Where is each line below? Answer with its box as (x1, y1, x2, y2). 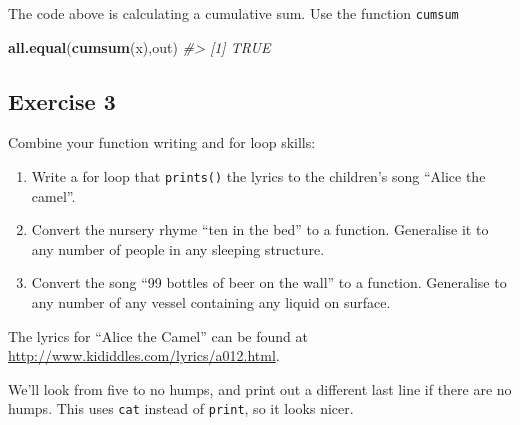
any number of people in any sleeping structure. (31, 238, 325, 259)
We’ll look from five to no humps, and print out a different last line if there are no (8, 378, 512, 399)
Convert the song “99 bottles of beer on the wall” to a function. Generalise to (31, 272, 507, 293)
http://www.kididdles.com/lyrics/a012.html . (8, 345, 280, 366)
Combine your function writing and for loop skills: (8, 132, 316, 153)
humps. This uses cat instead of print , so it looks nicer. (8, 398, 354, 419)
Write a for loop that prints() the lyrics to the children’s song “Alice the (31, 166, 486, 187)
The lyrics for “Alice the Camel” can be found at (8, 325, 308, 346)
